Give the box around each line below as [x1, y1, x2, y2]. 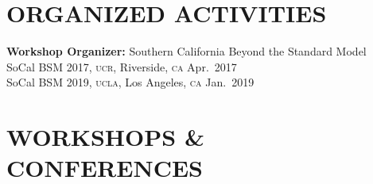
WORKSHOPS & [6, 121, 204, 153]
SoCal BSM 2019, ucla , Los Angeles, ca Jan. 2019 [6, 74, 254, 90]
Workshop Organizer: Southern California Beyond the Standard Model [6, 43, 367, 59]
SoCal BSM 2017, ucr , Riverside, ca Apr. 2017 [6, 58, 237, 75]
